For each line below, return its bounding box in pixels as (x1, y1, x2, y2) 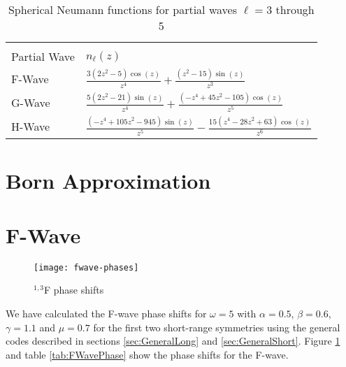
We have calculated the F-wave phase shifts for (6, 306, 207, 321)
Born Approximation (6, 166, 211, 194)
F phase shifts (43, 282, 104, 297)
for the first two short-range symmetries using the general (93, 319, 340, 334)
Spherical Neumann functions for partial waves (8, 1, 237, 17)
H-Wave (11, 117, 50, 134)
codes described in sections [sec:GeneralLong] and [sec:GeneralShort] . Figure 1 (6, 333, 340, 348)
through (275, 1, 315, 17)
